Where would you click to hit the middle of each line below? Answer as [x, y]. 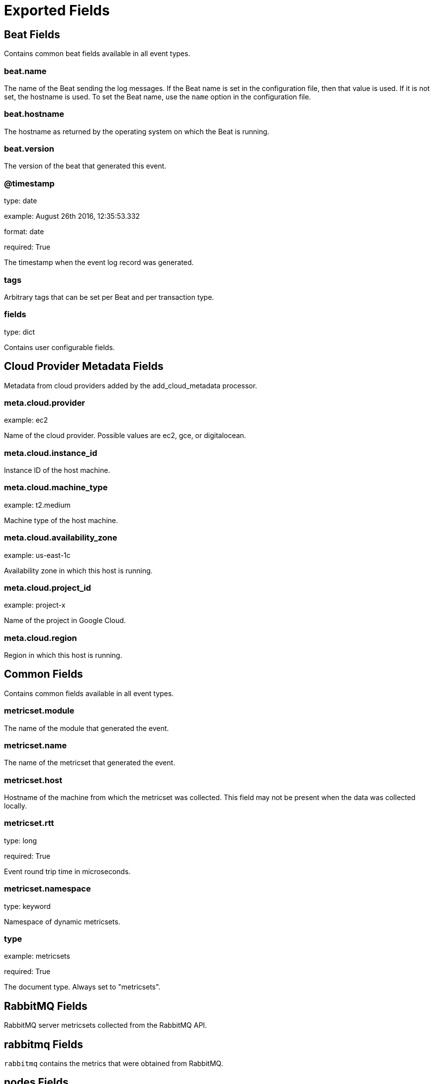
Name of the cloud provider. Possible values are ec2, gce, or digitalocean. [125, 436]
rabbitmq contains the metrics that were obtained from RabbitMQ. [114, 1064]
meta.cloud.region [41, 638]
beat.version [29, 149]
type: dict [19, 332]
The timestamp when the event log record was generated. [99, 263]
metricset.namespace [47, 889]
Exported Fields [57, 10]
